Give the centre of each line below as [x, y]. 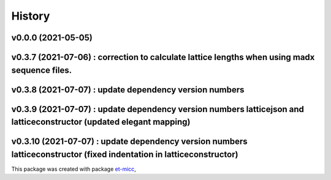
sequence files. [42, 70]
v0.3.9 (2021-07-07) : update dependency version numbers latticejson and [158, 109]
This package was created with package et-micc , [74, 169]
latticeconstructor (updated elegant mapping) [101, 122]
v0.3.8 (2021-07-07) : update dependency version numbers [128, 90]
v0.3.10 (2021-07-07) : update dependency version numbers [129, 142]
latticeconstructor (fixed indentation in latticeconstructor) [125, 154]
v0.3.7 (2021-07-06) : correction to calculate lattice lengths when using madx [163, 57]
